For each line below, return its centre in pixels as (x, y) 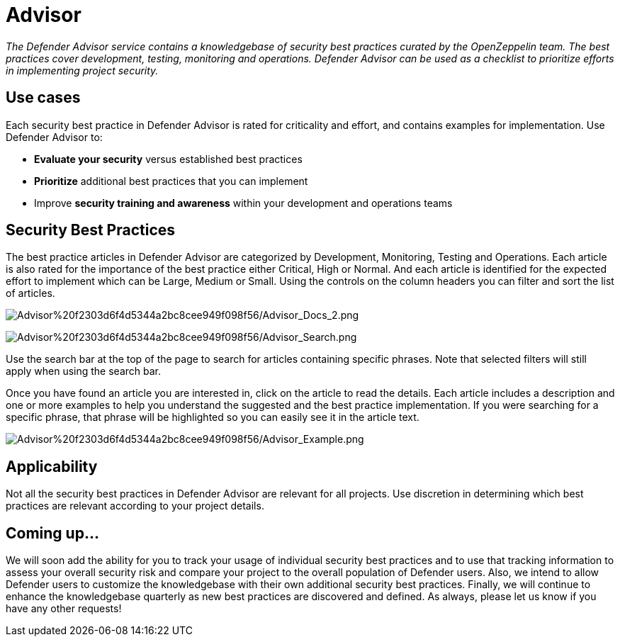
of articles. (30, 293)
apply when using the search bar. (83, 371)
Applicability (52, 466)
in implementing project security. (82, 70)
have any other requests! (64, 609)
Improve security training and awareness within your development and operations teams (243, 203)
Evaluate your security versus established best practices (168, 159)
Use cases (43, 98)
